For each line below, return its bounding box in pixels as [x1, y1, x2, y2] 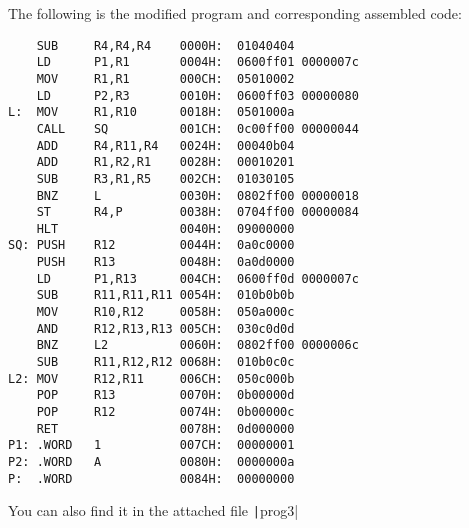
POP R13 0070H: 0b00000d [36, 388, 295, 403]
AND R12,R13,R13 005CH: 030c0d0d [36, 321, 295, 336]
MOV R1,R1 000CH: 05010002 [36, 71, 295, 86]
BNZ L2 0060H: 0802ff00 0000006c [36, 338, 359, 353]
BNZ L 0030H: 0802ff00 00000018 [36, 188, 359, 203]
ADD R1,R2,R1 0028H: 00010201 [36, 155, 295, 170]
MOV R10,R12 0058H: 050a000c [36, 305, 295, 320]
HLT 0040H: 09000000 [36, 221, 295, 236]
